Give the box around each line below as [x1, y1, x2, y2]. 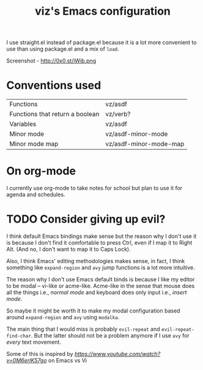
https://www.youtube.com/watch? [74, 350, 161, 357]
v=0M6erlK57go [6, 357, 47, 364]
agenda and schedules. [6, 191, 65, 198]
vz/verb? [105, 110, 131, 119]
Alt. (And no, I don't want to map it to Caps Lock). [6, 246, 131, 253]
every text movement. [6, 338, 61, 346]
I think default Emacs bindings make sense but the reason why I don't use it [6, 232, 197, 240]
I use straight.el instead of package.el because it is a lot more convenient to [6, 39, 197, 46]
